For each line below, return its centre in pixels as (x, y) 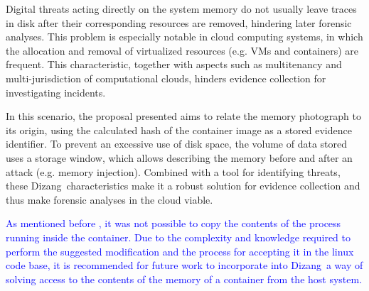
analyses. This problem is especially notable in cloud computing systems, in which (184, 37)
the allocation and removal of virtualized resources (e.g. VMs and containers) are (182, 50)
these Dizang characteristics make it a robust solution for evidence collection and (183, 186)
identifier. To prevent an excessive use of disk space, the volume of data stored (177, 144)
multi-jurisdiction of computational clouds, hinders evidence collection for (166, 78)
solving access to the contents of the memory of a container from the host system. (184, 279)
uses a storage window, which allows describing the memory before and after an (179, 157)
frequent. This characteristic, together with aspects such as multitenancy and (174, 64)
